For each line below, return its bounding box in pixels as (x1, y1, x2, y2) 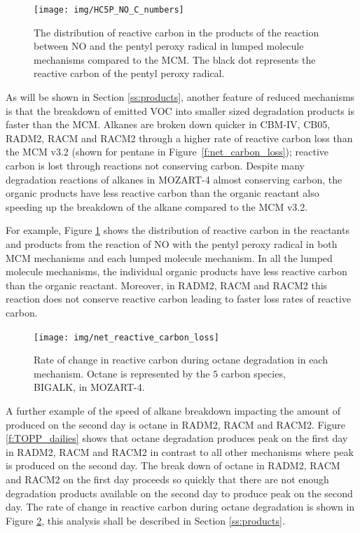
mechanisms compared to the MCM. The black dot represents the (34, 52, 316, 67)
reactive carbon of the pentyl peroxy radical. (34, 66, 225, 81)
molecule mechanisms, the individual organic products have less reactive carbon (6, 264, 347, 279)
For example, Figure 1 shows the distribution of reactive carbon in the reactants (6, 223, 349, 237)
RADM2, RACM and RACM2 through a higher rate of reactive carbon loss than (6, 130, 353, 145)
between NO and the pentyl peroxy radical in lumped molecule (34, 39, 304, 53)
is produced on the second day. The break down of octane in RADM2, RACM (6, 458, 340, 473)
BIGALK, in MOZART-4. (34, 380, 145, 394)
